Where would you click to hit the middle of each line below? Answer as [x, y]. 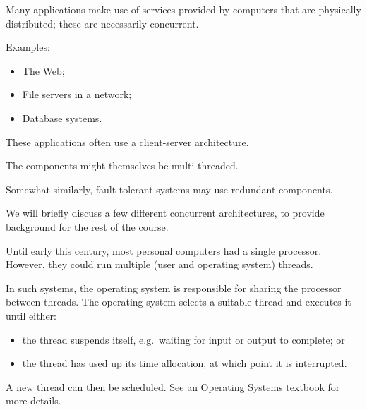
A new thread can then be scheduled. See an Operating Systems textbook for [173, 386]
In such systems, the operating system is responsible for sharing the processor [174, 288]
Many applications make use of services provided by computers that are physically [183, 9]
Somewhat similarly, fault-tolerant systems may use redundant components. [169, 189]
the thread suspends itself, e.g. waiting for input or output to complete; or [183, 339]
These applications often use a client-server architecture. [127, 141]
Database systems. [62, 117]
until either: [31, 315]
